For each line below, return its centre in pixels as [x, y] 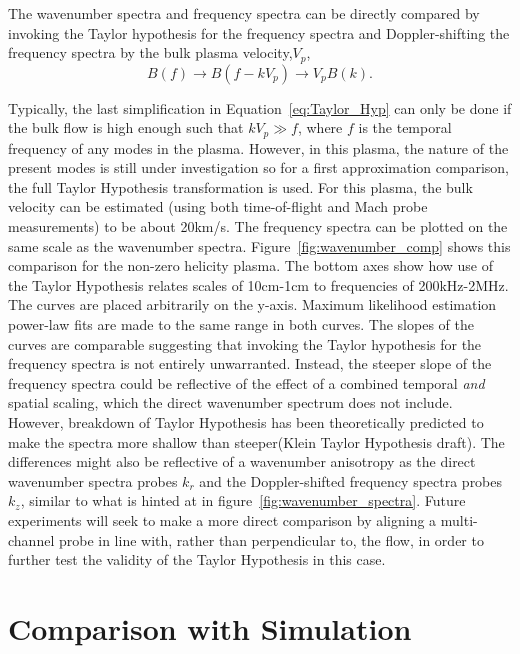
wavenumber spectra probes [93, 480]
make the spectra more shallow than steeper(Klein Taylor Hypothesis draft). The [256, 441]
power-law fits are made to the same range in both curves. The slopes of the [241, 324]
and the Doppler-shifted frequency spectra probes [351, 480]
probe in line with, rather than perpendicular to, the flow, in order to [271, 539]
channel [31, 539]
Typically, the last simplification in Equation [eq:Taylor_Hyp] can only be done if [260, 107]
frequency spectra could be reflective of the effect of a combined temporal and [246, 382]
